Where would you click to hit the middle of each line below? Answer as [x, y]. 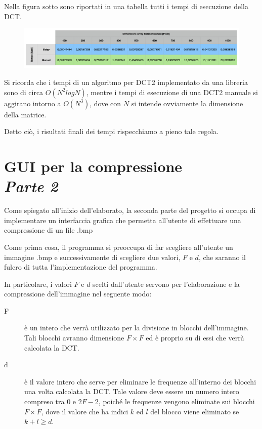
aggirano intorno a [33, 103]
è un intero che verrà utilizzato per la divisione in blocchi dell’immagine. [137, 328]
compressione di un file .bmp [49, 230]
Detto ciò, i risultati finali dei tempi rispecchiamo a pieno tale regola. [111, 131]
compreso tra [45, 401]
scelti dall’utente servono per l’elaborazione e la [166, 284]
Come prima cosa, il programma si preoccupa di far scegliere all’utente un [119, 247]
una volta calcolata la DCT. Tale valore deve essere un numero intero [132, 391]
